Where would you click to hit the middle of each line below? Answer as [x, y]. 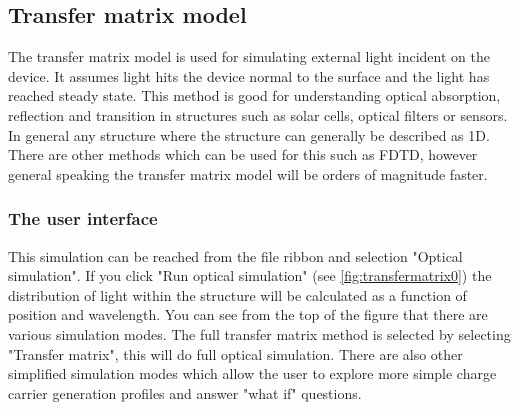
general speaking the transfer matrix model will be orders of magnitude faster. [248, 173]
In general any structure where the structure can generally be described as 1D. [249, 134]
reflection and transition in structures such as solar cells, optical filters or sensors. [258, 114]
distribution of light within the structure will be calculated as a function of [237, 294]
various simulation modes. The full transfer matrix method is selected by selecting [259, 333]
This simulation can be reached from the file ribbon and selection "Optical [235, 255]
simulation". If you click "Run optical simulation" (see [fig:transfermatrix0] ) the [250, 275]
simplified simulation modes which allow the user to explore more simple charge [252, 373]
